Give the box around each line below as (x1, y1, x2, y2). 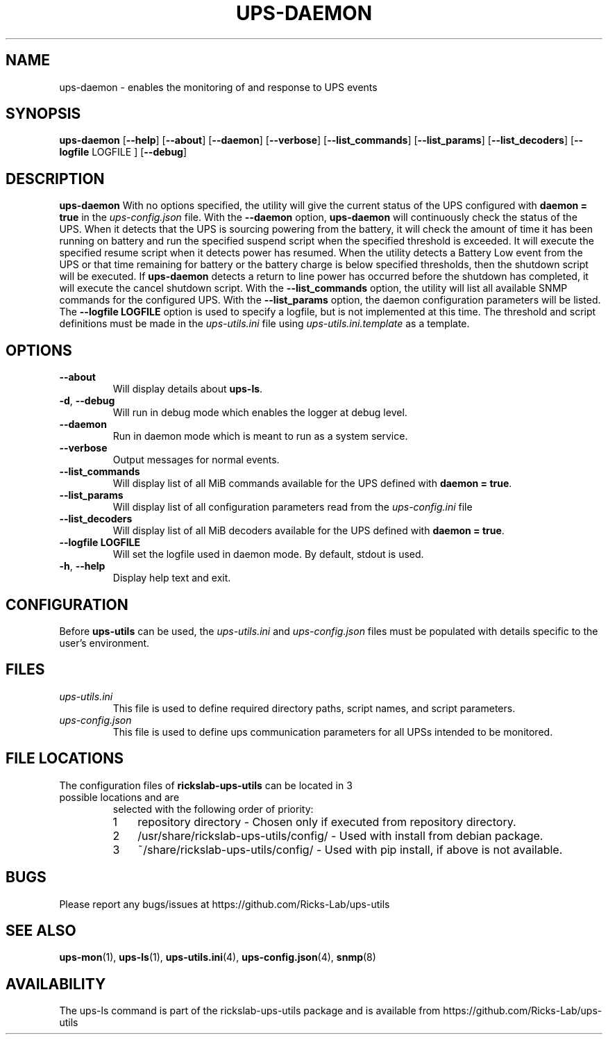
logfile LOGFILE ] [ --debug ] (59, 146, 187, 158)
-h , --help (59, 560, 105, 572)
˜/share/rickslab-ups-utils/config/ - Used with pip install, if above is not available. (137, 842, 563, 857)
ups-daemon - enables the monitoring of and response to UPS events (59, 81, 378, 93)
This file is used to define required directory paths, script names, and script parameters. (112, 702, 516, 714)
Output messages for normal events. (112, 454, 280, 466)
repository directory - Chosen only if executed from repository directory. (137, 814, 516, 829)
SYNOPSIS (6, 105, 81, 123)
